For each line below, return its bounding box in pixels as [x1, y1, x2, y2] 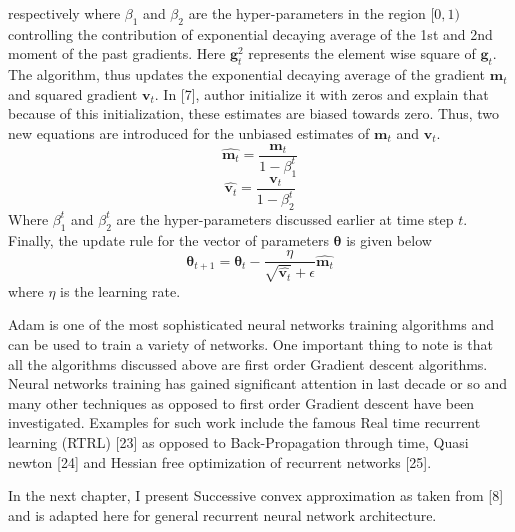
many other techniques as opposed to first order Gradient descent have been [8, 392, 475, 413]
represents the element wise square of [248, 43, 476, 64]
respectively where [8, 3, 121, 23]
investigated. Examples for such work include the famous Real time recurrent [8, 412, 481, 433]
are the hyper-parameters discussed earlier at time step [116, 208, 454, 229]
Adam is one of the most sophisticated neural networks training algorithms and [8, 314, 494, 335]
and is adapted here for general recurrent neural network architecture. [8, 504, 437, 525]
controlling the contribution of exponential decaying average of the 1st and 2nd [8, 23, 493, 44]
